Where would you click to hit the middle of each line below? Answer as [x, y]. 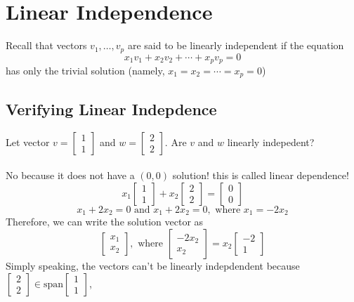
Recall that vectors [46, 45]
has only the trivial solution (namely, [85, 71]
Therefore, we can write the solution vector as [105, 222]
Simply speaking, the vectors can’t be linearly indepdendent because [153, 265]
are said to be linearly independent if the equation [236, 45]
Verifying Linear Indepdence [111, 109]
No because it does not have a [70, 175]
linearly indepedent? [271, 142]
